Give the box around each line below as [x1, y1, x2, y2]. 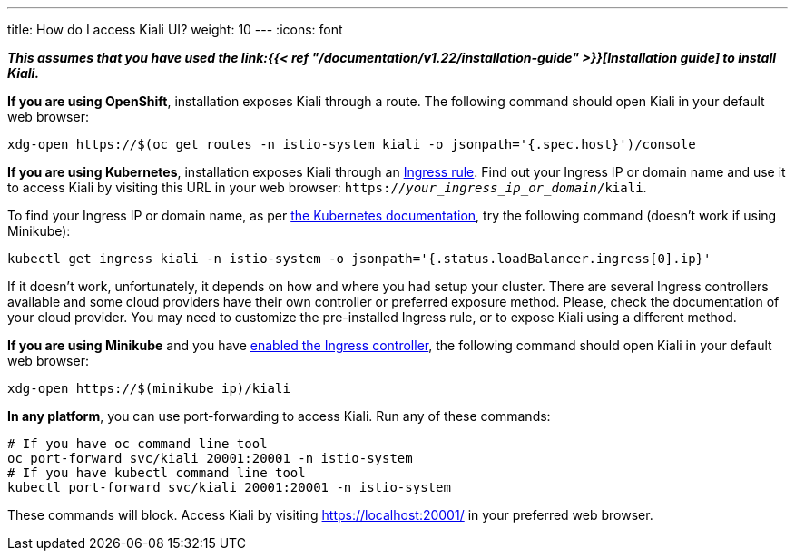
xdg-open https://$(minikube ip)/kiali [7, 381, 290, 396]
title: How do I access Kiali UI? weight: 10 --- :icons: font [7, 22, 343, 37]
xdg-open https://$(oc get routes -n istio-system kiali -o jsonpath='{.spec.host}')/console [7, 137, 696, 152]
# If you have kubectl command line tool [7, 465, 306, 480]
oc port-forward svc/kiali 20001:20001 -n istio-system [7, 451, 413, 465]
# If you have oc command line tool [7, 436, 268, 451]
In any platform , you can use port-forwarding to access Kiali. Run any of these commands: [7, 408, 551, 424]
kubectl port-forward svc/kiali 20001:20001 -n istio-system [7, 480, 451, 494]
